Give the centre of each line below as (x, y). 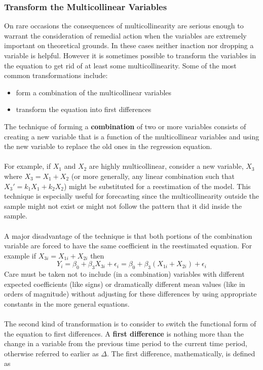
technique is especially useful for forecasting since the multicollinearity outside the (132, 196)
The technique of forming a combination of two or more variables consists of (125, 126)
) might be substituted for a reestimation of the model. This (157, 186)
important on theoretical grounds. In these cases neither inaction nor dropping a (129, 45)
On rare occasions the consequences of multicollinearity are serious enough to (124, 26)
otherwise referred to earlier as (51, 353)
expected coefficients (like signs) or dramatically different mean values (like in (125, 284)
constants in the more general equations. (67, 303)
